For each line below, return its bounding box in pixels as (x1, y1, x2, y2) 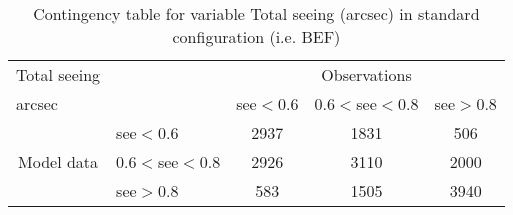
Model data (18, 150, 99, 173)
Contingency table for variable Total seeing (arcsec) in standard (33, 2, 480, 25)
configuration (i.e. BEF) (172, 25, 341, 48)
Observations (321, 63, 412, 86)
